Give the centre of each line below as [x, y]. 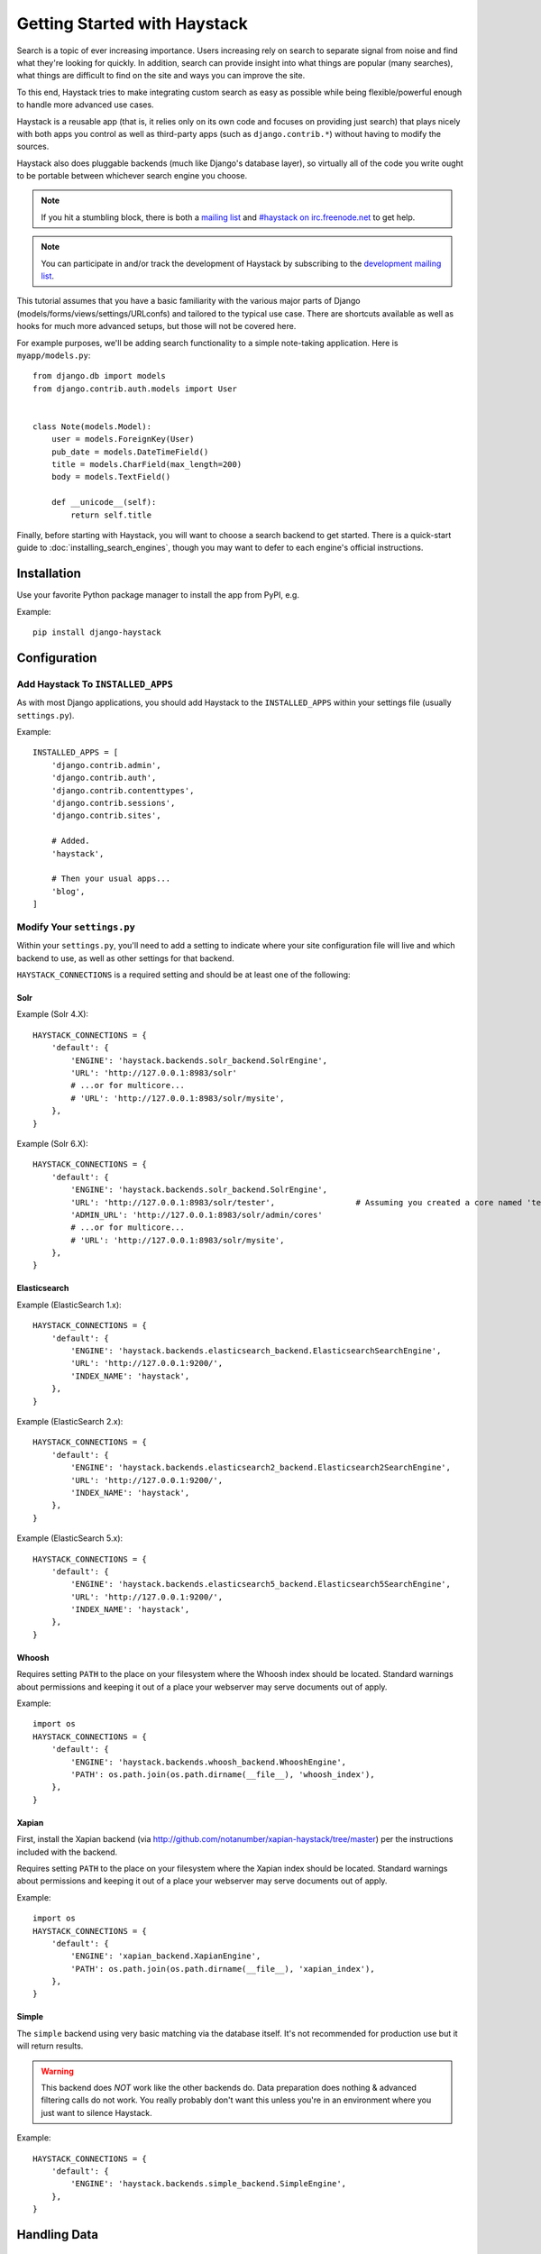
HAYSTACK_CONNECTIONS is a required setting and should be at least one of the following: [183, 975]
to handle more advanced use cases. [85, 105]
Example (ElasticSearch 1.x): [69, 1305]
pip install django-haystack [97, 632]
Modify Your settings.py [76, 927]
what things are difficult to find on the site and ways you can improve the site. [161, 76]
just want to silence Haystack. [96, 2112]
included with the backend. [67, 1852]
